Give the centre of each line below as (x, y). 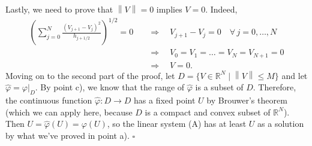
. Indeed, (221, 9)
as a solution (281, 124)
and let (295, 75)
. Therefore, (274, 87)
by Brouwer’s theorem (247, 100)
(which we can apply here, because (69, 112)
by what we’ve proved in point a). (67, 135)
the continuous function (49, 100)
